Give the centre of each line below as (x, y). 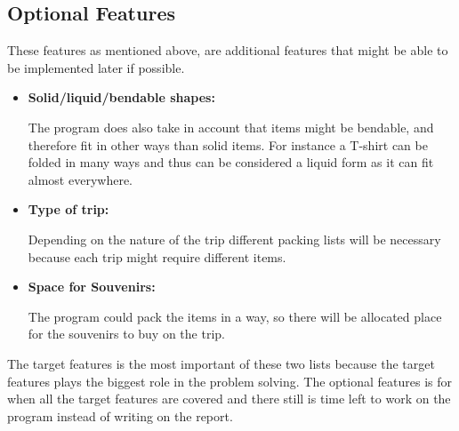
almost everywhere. (80, 179)
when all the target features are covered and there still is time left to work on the (229, 399)
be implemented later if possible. (96, 67)
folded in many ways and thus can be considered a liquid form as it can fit (231, 162)
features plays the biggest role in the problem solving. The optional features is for (229, 381)
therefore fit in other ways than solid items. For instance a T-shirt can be (228, 144)
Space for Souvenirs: (92, 287)
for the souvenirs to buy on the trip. (126, 334)
